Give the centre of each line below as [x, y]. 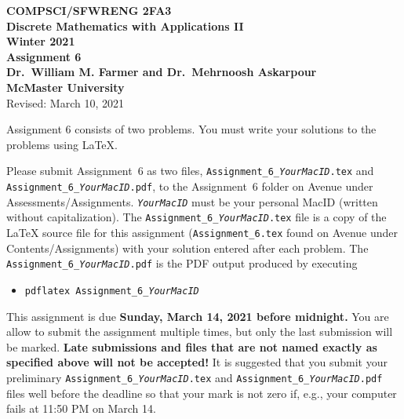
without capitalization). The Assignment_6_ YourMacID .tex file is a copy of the [197, 217]
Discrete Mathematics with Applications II [125, 26]
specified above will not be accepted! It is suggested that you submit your [197, 362]
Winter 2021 [41, 41]
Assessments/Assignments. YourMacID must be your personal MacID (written [192, 201]
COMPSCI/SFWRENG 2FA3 [89, 10]
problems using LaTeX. [62, 144]
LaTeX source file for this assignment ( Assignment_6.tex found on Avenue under [202, 232]
